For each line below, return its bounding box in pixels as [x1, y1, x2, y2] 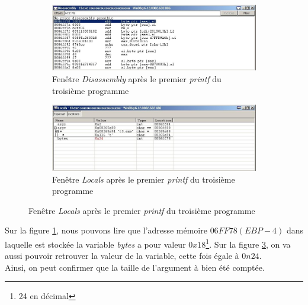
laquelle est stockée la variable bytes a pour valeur [5, 238, 186, 250]
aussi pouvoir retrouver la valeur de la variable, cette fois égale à [5, 249, 239, 262]
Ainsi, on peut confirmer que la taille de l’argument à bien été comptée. [5, 261, 265, 273]
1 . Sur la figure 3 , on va [206, 236, 291, 250]
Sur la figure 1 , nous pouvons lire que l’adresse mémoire [5, 224, 207, 236]
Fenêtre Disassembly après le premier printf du [52, 72, 222, 85]
